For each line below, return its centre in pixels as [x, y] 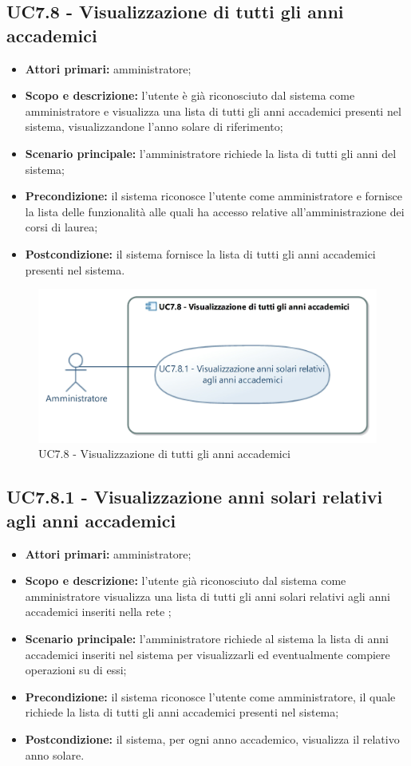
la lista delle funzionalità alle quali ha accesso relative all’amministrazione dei [215, 211]
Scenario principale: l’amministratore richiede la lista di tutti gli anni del [211, 153]
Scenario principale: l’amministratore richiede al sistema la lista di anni [207, 638]
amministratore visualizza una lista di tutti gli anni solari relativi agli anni [207, 596]
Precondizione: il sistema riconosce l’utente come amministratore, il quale [210, 696]
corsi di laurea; [61, 227]
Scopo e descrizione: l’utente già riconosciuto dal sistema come [186, 580]
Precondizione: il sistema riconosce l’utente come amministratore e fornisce [213, 196]
